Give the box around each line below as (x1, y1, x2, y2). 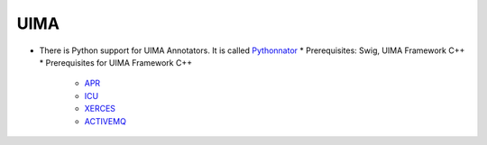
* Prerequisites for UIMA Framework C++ (39, 57, 193, 68)
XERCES (84, 104, 116, 114)
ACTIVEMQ (84, 115, 126, 126)
